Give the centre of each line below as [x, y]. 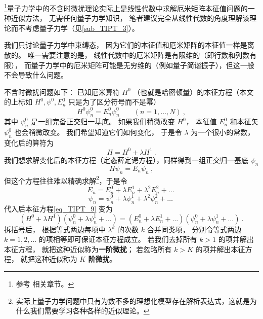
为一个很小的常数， [223, 132]
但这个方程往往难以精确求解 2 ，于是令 [66, 180]
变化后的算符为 [29, 142]
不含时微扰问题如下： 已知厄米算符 [62, 92]
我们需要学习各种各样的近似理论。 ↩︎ [90, 311]
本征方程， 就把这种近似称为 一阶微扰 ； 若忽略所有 [88, 249]
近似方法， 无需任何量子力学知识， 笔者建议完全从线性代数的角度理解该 [130, 18]
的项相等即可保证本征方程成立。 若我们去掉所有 [118, 239]
